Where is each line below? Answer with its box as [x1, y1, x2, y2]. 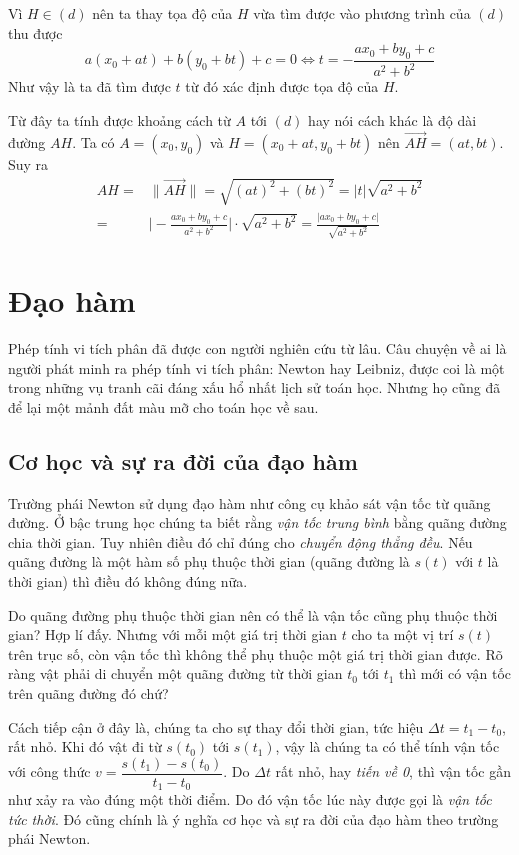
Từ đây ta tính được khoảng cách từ [8, 109, 231, 130]
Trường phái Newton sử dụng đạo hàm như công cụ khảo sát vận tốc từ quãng [8, 492, 491, 513]
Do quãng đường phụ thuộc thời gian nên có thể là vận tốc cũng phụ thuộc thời [8, 604, 498, 625]
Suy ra [8, 153, 49, 174]
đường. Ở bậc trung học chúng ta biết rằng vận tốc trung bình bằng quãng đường [8, 512, 507, 533]
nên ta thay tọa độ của [92, 3, 233, 23]
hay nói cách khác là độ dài [308, 109, 477, 130]
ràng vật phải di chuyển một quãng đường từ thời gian [8, 663, 343, 684]
